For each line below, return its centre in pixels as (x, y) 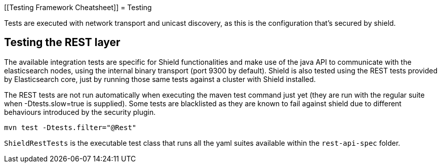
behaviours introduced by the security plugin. (80, 112)
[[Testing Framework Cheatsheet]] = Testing (78, 7)
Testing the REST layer (62, 43)
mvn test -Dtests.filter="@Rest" (70, 127)
